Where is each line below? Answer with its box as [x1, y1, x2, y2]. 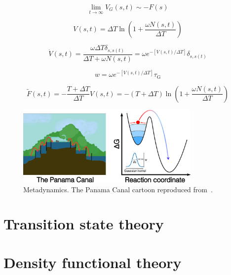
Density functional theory [3, 252, 182, 272]
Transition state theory [3, 213, 164, 233]
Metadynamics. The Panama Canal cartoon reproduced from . [23, 184, 213, 194]
